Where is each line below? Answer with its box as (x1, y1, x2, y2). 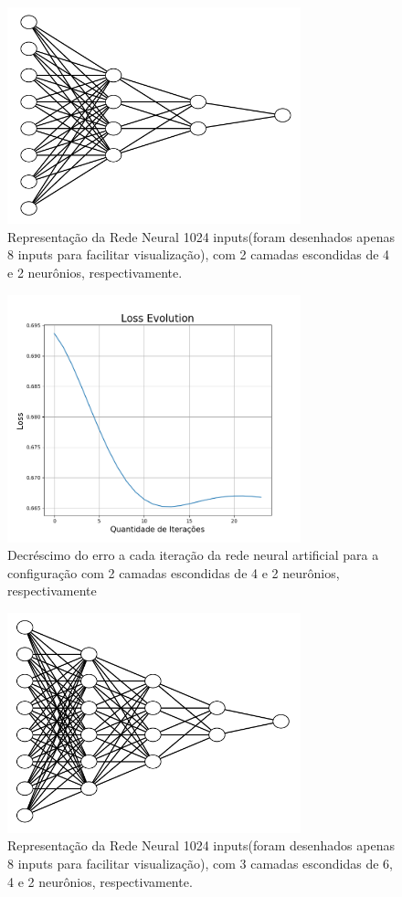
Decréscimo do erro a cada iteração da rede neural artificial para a (7, 545, 379, 565)
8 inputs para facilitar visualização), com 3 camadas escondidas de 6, (7, 854, 394, 873)
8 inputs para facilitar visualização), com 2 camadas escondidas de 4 (7, 245, 390, 264)
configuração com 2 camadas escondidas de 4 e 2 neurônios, (7, 563, 340, 582)
